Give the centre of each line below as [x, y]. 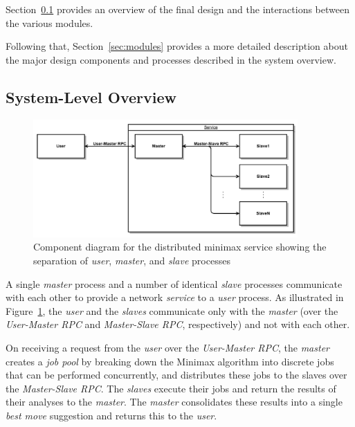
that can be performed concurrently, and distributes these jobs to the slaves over [176, 375]
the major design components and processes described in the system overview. [171, 59]
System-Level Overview [91, 97]
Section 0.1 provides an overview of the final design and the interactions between [177, 9]
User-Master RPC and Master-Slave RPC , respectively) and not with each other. [178, 324]
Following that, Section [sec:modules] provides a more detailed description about [177, 46]
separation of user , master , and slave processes [132, 261]
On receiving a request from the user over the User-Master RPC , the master [167, 348]
